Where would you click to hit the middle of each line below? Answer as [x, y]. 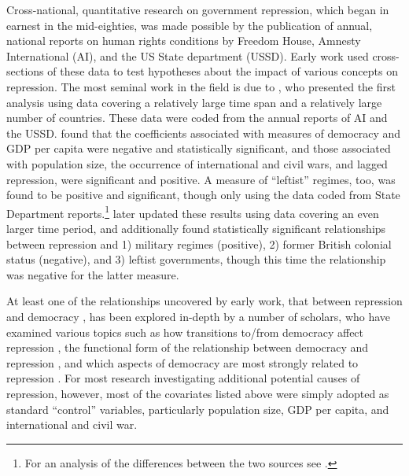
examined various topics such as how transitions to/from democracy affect [185, 332]
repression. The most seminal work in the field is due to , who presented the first [201, 86]
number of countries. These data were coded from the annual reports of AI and [197, 118]
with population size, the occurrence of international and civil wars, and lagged [197, 163]
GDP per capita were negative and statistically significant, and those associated [199, 148]
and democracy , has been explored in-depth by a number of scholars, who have [199, 316]
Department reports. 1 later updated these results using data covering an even [193, 212]
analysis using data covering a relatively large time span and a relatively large [194, 102]
